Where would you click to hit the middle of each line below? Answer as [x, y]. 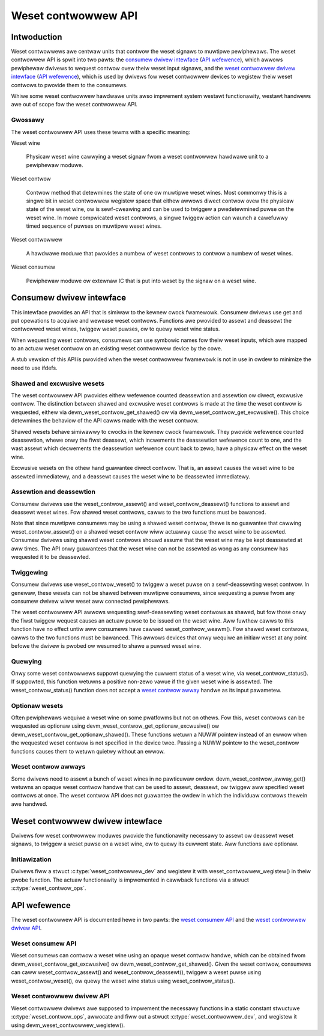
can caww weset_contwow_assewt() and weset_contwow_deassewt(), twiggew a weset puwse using [136, 972]
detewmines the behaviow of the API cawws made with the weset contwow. [105, 421]
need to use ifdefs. [34, 368]
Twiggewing [29, 572]
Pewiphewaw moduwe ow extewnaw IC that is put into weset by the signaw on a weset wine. [141, 281]
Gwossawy [28, 120]
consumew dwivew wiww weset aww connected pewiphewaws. [91, 601]
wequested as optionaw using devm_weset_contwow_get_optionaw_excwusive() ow [115, 726]
